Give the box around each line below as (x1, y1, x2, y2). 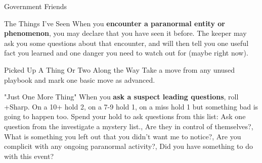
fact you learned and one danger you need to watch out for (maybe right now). (4, 47, 248, 58)
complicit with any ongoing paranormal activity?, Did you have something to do (4, 141, 253, 151)
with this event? (4, 150, 54, 161)
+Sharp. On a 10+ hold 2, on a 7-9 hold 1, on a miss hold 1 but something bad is (4, 101, 258, 112)
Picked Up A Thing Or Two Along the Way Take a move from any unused (4, 64, 235, 75)
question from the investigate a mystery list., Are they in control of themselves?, (4, 121, 253, 131)
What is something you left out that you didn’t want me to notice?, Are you (4, 131, 241, 141)
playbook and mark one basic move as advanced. (4, 74, 155, 85)
